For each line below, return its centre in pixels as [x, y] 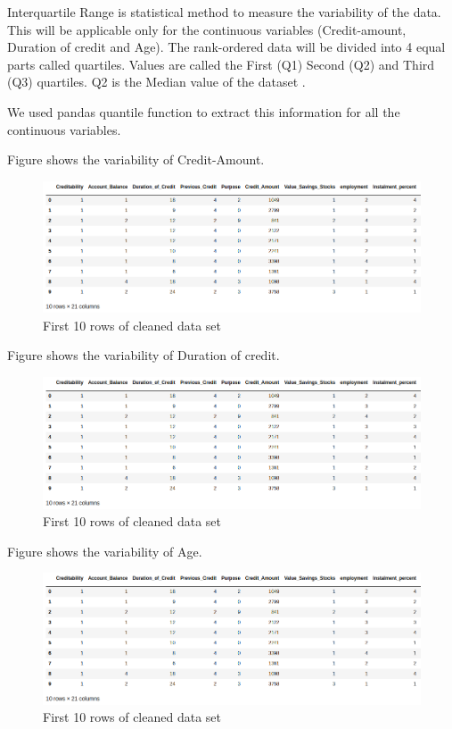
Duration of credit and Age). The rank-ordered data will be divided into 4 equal [226, 47]
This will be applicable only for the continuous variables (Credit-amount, [207, 29]
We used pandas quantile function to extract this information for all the [204, 111]
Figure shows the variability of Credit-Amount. [136, 159]
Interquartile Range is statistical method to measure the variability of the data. [224, 12]
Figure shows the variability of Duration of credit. [144, 355]
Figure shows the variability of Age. [105, 551]
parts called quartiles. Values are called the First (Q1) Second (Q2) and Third [221, 64]
